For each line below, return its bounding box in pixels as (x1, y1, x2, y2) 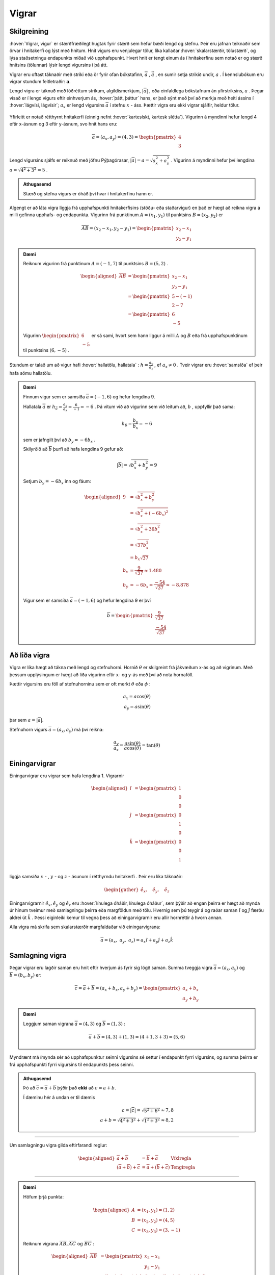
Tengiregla (171, 1164, 196, 1170)
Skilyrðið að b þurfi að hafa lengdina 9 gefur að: (23, 446, 123, 452)
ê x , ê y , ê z (140, 887, 170, 894)
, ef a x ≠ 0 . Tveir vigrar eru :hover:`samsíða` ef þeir (154, 362, 263, 369)
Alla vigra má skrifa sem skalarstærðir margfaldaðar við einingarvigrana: (9, 924, 160, 930)
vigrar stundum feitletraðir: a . (9, 79, 71, 85)
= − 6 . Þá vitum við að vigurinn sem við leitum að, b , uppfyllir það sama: (80, 403, 235, 410)
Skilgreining (9, 27, 48, 36)
